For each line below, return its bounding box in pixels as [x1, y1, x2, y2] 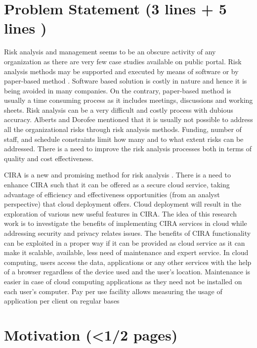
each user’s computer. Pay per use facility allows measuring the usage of [4, 286, 222, 296]
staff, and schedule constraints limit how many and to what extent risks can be [4, 133, 244, 144]
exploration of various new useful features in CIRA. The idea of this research [4, 208, 237, 218]
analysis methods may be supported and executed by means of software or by [4, 66, 239, 76]
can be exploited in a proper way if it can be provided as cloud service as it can [4, 237, 245, 248]
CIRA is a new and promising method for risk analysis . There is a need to [4, 170, 231, 180]
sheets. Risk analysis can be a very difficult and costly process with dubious [4, 104, 233, 115]
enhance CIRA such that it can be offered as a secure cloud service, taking [4, 179, 230, 190]
